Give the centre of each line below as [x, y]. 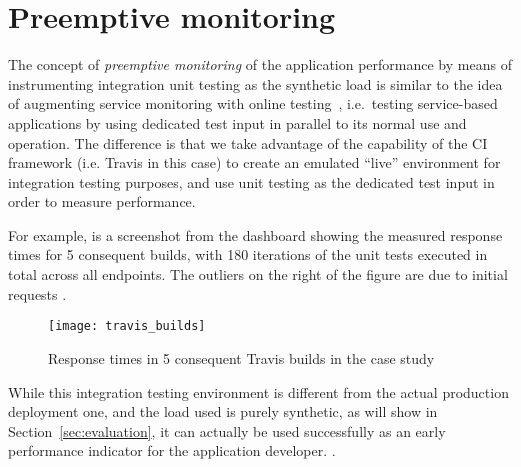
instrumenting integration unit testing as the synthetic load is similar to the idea [255, 83]
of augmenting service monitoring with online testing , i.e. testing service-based [253, 103]
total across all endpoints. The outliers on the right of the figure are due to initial [258, 274]
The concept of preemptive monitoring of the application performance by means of [260, 64]
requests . [37, 293]
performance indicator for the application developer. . [172, 450]
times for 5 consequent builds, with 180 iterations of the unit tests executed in [248, 254]
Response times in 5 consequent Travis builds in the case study [241, 357]
